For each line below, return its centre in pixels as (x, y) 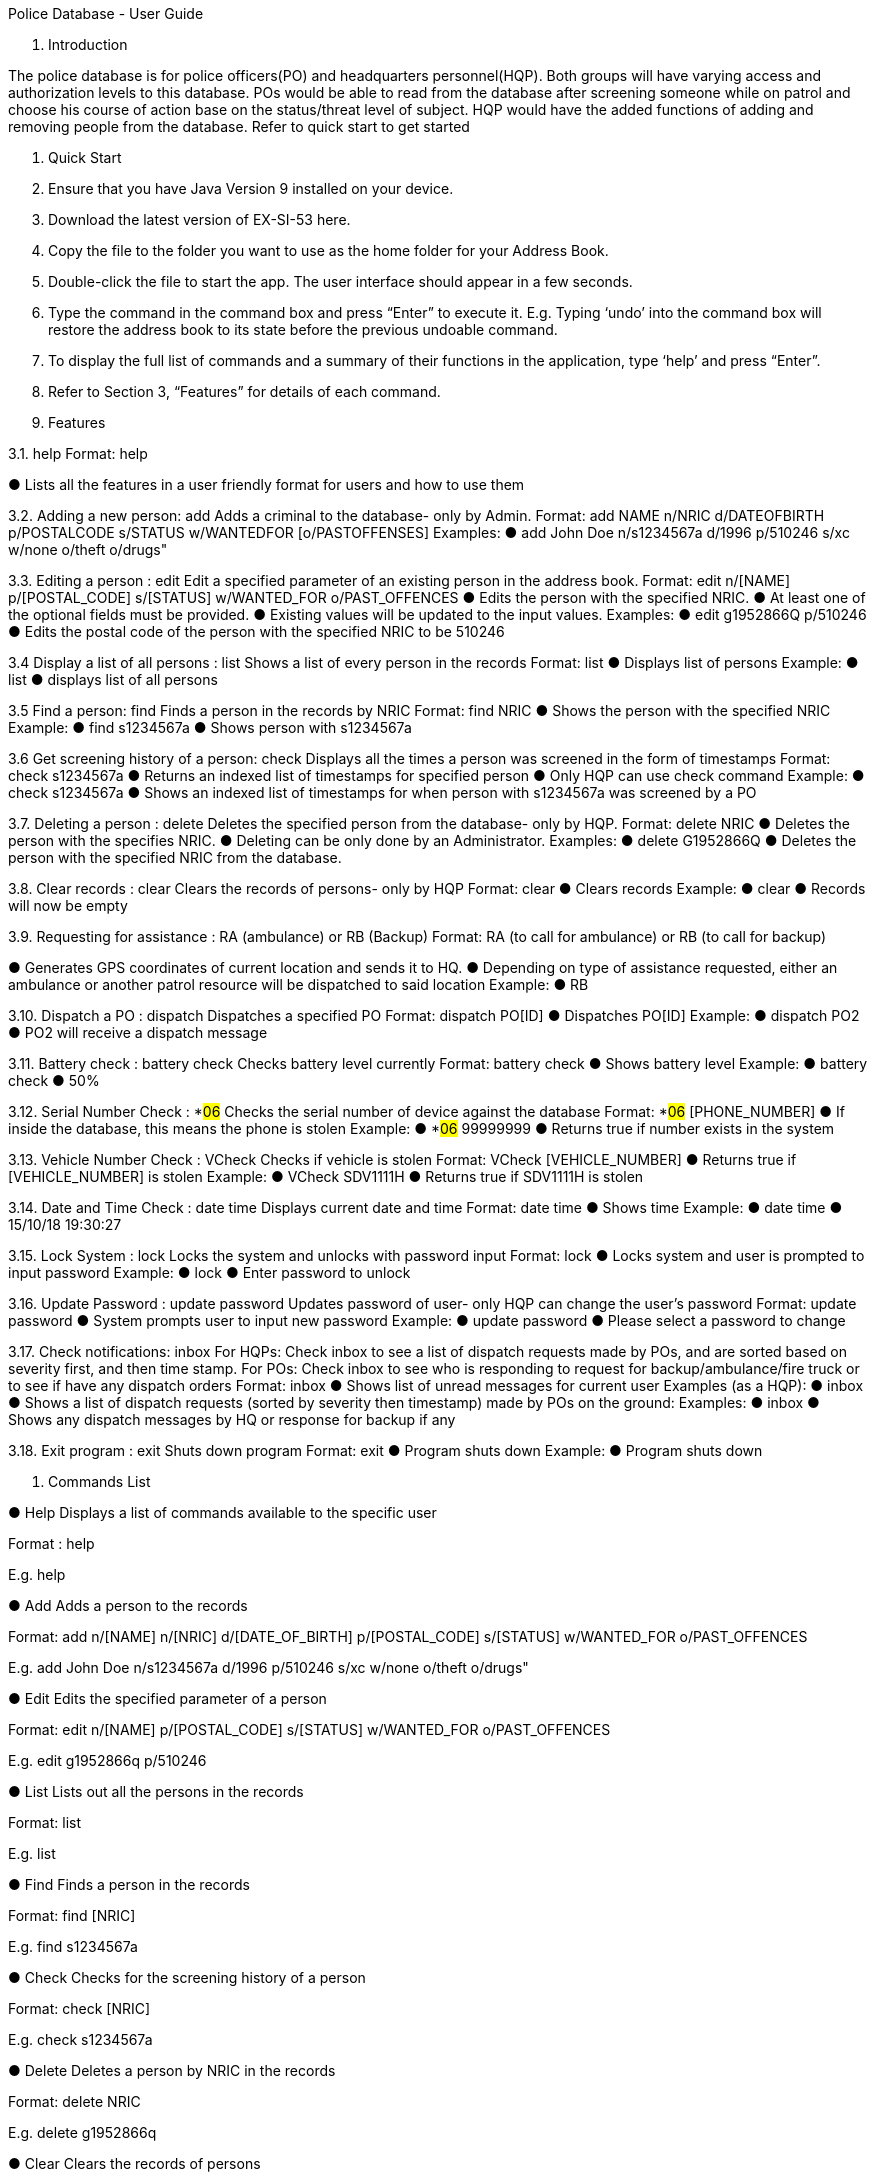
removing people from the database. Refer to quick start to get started (239, 126)
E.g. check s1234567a (80, 2039)
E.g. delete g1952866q (82, 2132)
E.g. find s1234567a (73, 1946)
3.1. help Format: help (78, 453)
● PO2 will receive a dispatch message (138, 1032)
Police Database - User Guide (106, 13)
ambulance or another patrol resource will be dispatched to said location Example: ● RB (298, 984)
